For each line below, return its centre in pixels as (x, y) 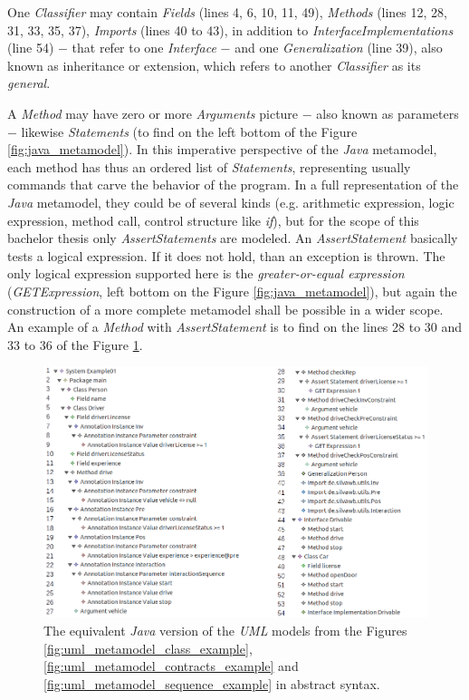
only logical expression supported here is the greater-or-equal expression (206, 273)
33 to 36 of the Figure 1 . (75, 344)
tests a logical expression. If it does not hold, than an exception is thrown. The (226, 255)
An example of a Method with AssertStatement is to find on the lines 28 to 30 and (235, 327)
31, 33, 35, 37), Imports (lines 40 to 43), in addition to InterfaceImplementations (230, 29)
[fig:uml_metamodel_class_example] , (148, 648)
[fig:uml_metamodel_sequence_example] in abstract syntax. (212, 683)
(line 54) (31, 48)
